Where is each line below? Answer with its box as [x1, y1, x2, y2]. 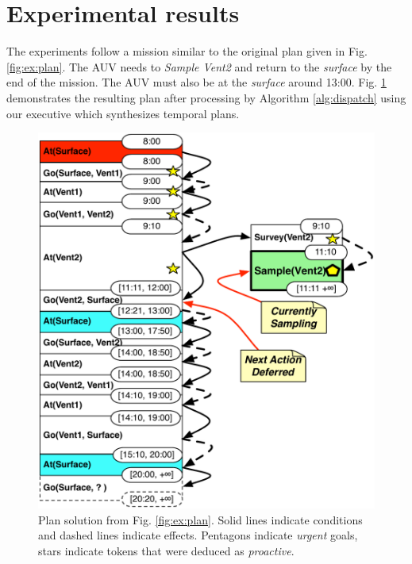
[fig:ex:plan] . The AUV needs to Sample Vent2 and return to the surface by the [6, 58, 392, 75]
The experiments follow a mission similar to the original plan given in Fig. [6, 43, 368, 59]
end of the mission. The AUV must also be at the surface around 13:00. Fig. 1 [6, 74, 387, 90]
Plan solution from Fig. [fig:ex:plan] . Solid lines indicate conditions [38, 511, 363, 528]
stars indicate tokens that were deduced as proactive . [38, 542, 295, 558]
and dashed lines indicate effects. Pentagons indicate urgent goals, [38, 527, 358, 543]
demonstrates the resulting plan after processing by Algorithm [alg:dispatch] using [6, 89, 406, 106]
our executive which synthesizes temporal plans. [6, 105, 240, 121]
